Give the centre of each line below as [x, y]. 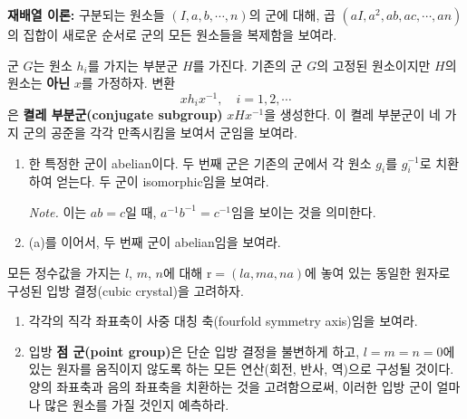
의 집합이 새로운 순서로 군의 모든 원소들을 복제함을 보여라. [172, 34]
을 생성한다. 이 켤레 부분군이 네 [352, 114]
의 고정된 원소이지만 [374, 65]
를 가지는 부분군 [133, 65]
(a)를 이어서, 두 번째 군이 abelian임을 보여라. [155, 242]
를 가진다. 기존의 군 [248, 65]
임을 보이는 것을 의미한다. [304, 211]
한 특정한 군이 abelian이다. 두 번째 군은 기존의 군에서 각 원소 [200, 162]
